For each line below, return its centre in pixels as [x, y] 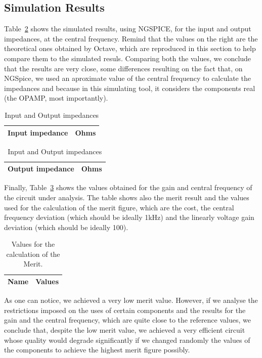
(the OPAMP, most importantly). [56, 98]
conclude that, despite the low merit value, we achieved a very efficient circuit [125, 329]
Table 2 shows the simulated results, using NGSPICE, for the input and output [128, 29]
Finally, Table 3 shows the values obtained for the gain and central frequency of [128, 187]
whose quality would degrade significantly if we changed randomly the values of [127, 340]
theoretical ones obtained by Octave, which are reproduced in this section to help [130, 48]
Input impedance [38, 132]
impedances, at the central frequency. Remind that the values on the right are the [131, 38]
